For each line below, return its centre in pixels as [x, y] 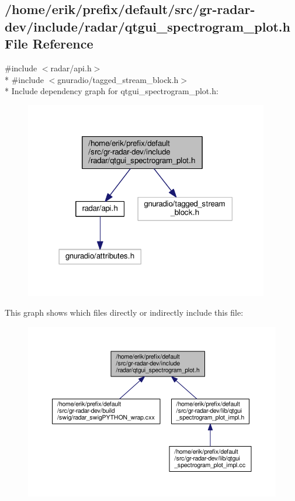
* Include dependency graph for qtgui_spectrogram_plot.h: [112, 91]
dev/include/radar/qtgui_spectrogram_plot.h [147, 26]
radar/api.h [71, 68]
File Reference [49, 44]
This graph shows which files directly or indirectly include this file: [124, 312]
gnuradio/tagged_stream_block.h [118, 79]
